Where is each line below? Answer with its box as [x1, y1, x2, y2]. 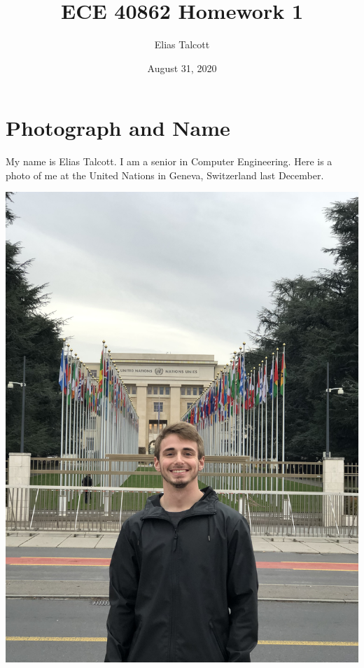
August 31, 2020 [147, 60, 217, 75]
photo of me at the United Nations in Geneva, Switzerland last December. [6, 167, 324, 182]
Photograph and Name [6, 113, 230, 142]
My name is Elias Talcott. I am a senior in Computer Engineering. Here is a [6, 154, 332, 169]
